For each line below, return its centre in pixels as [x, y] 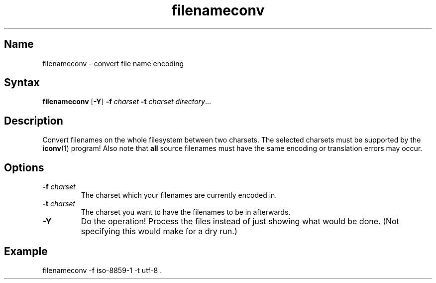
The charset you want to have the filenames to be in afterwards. [186, 212]
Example [26, 251]
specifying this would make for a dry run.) [159, 231]
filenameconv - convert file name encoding [113, 63]
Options [24, 167]
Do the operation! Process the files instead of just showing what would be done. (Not [240, 221]
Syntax [22, 83]
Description [34, 121]
